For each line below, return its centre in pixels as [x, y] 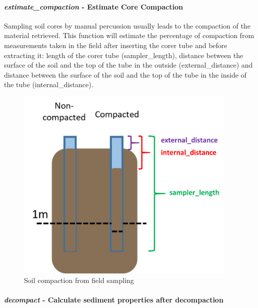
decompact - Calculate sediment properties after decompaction [114, 300]
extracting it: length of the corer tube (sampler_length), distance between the [124, 55]
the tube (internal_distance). [49, 84]
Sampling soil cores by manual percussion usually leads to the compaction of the [127, 25]
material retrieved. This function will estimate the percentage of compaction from [129, 35]
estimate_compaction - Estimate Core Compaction [93, 6]
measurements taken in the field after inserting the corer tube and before [116, 45]
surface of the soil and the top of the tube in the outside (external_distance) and [128, 65]
